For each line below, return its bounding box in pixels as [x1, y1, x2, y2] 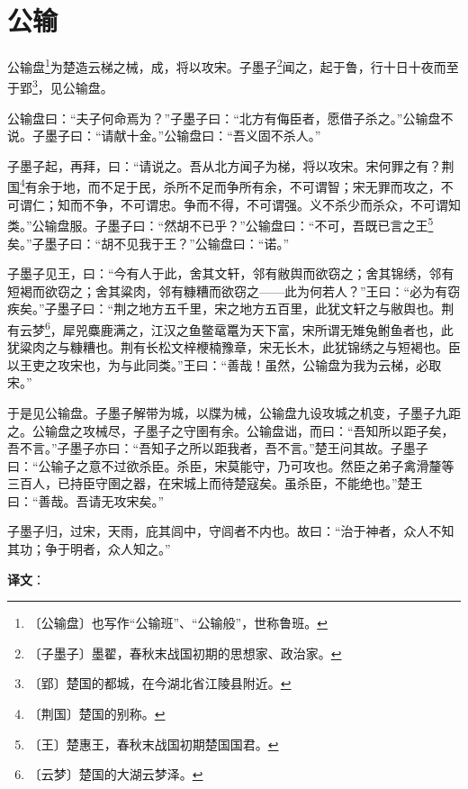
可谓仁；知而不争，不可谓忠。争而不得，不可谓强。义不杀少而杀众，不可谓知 [7, 195, 461, 213]
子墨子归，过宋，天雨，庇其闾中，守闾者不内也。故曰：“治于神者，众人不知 [7, 521, 454, 540]
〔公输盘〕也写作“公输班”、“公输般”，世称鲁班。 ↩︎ [28, 613, 328, 632]
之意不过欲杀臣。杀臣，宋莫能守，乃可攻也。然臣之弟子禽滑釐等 [76, 456, 454, 475]
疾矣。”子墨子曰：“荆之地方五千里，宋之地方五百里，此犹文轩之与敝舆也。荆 [7, 299, 454, 318]
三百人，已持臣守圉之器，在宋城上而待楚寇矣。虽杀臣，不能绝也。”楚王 [7, 474, 423, 493]
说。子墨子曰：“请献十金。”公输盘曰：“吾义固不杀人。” [7, 126, 321, 145]
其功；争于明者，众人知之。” [7, 540, 171, 558]
